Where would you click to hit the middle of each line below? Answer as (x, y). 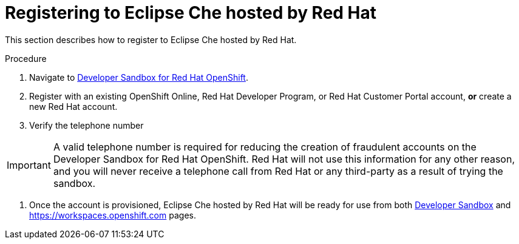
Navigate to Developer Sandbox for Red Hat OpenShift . (139, 77)
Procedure (26, 58)
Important (29, 165)
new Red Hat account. (73, 106)
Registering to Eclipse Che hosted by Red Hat (191, 13)
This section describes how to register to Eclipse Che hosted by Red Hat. (151, 39)
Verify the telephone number (86, 125)
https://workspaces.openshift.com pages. (113, 215)
